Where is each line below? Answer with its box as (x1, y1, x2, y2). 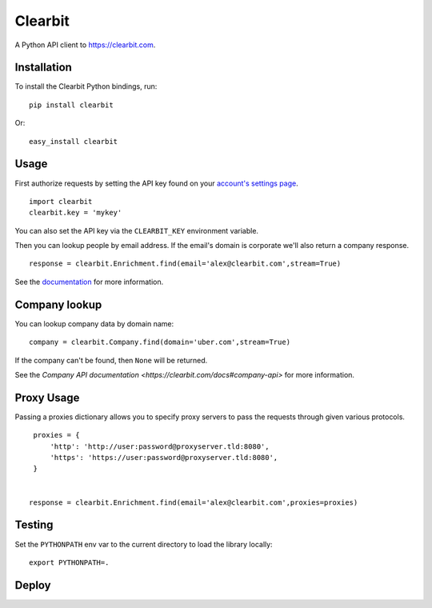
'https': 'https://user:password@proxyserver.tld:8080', (50, 453, 278, 462)
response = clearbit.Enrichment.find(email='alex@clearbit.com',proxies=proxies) (29, 498, 358, 507)
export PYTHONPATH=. (29, 558, 110, 567)
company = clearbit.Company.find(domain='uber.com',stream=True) (29, 338, 291, 347)
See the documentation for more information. (14, 277, 164, 286)
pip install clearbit (29, 100, 114, 110)
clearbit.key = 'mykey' (29, 208, 122, 218)
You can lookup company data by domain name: (14, 318, 174, 328)
